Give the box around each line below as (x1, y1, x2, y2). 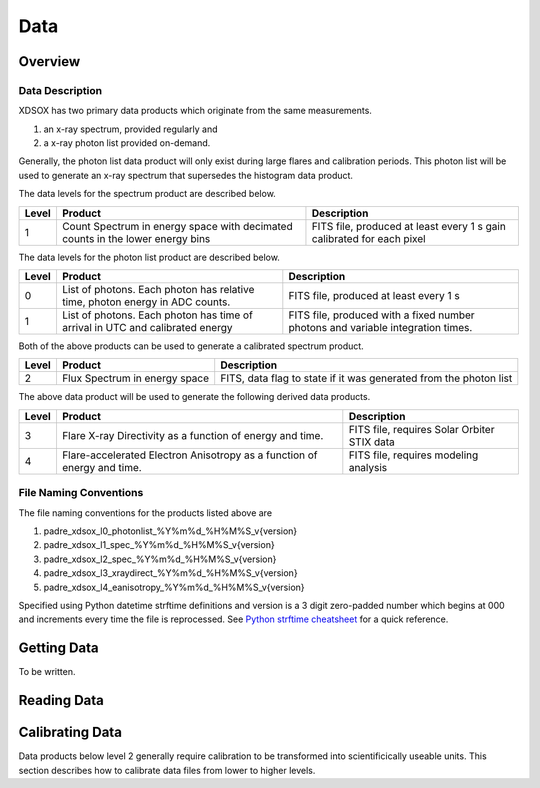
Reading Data (18, 692, 105, 709)
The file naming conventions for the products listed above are (18, 506, 273, 519)
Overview (18, 53, 81, 70)
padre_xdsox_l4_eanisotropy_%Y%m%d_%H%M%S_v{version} (43, 581, 305, 593)
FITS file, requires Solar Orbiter (348, 422, 495, 436)
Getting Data (18, 640, 99, 657)
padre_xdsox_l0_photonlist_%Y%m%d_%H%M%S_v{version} (43, 525, 298, 537)
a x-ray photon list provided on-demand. (43, 137, 211, 149)
